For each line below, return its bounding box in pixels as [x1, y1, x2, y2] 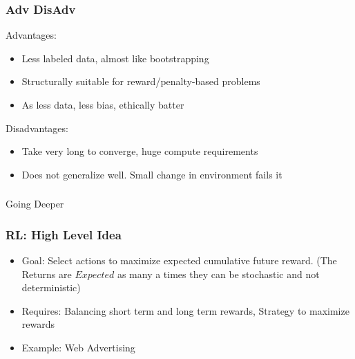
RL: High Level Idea [6, 225, 122, 243]
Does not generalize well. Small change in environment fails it [21, 167, 282, 181]
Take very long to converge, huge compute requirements [21, 144, 258, 158]
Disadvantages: [6, 120, 68, 135]
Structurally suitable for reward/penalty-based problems [21, 74, 260, 89]
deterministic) [21, 280, 81, 295]
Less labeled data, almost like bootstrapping [21, 50, 209, 65]
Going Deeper [6, 196, 64, 211]
